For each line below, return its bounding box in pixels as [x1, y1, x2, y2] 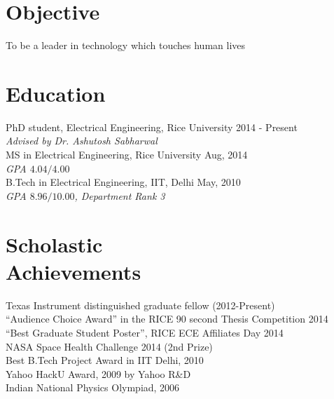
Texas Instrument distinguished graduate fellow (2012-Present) [6, 297, 275, 312]
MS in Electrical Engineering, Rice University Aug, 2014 [6, 147, 248, 162]
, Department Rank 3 [74, 188, 165, 203]
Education [6, 79, 106, 107]
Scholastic [6, 229, 103, 258]
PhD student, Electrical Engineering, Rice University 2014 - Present [6, 119, 298, 134]
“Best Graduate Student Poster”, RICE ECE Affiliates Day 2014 [6, 325, 284, 339]
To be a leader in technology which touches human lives [6, 38, 246, 53]
